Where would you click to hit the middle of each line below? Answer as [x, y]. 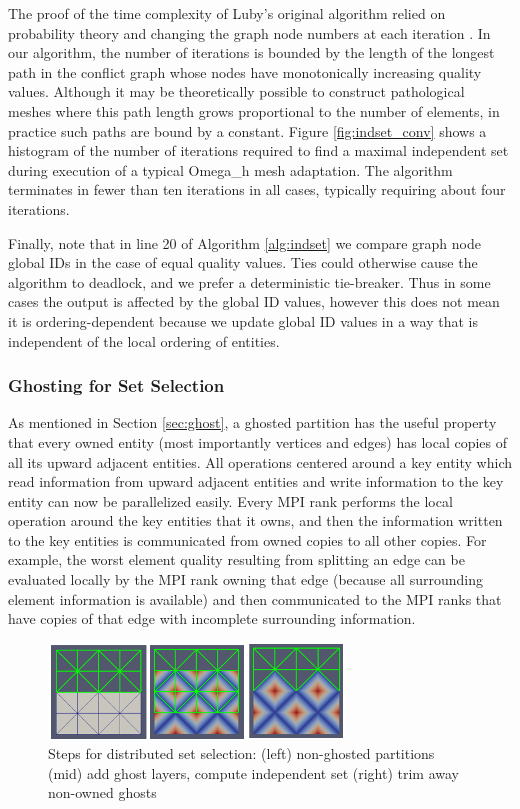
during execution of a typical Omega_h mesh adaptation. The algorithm [230, 169]
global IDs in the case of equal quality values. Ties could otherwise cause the [243, 262]
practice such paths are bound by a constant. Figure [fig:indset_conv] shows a [247, 130]
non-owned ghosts [102, 792]
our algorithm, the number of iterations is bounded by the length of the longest [251, 52]
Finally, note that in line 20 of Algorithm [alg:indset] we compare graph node [244, 242]
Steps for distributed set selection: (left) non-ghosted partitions [241, 753]
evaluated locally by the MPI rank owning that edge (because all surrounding [245, 579]
